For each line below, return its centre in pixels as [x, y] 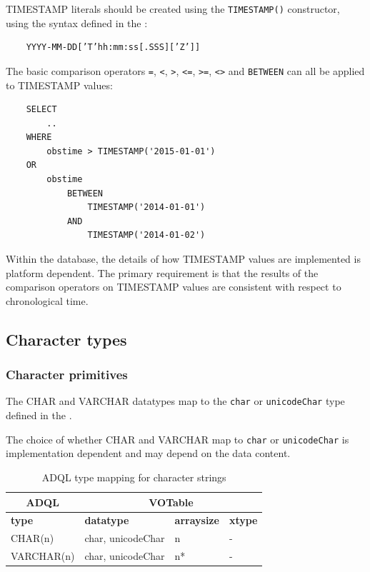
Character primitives [67, 375]
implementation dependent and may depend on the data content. [148, 453]
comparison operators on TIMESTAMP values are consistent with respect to [174, 287]
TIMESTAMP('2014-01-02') [146, 235]
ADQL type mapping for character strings [134, 477]
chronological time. [47, 300]
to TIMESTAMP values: [59, 85]
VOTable [171, 502]
